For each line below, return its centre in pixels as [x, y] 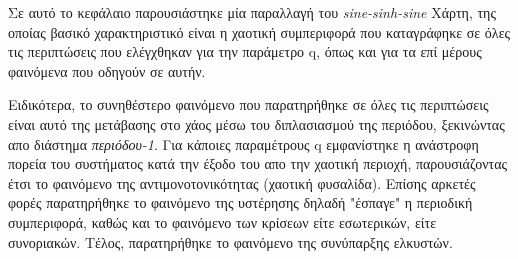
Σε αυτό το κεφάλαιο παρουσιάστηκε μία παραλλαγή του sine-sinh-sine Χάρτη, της [252, 12]
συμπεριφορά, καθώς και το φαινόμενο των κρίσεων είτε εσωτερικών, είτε [222, 221]
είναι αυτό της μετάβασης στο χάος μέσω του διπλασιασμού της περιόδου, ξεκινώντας [256, 123]
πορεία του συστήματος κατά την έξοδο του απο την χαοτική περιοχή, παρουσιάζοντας [258, 163]
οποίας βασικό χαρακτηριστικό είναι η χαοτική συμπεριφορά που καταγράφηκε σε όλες [259, 31]
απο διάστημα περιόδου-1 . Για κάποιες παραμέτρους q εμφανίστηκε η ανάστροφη [243, 143]
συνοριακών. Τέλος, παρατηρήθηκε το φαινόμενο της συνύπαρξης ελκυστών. [230, 241]
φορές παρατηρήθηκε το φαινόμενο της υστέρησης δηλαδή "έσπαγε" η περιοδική [240, 202]
